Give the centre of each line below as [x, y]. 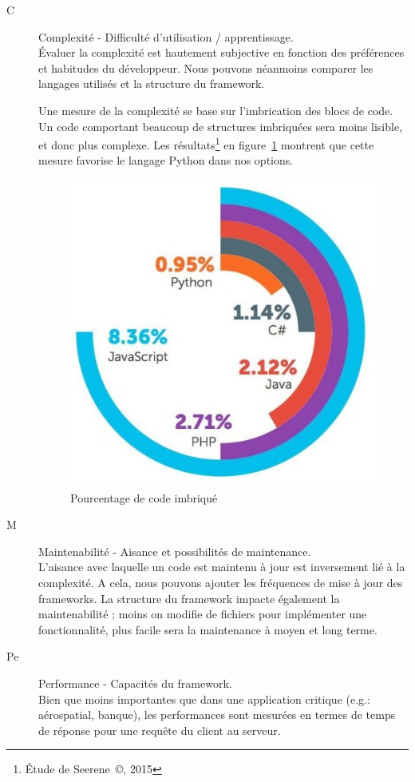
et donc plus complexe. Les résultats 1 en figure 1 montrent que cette [206, 143]
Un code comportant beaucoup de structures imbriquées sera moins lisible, [221, 126]
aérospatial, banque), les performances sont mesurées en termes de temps [217, 715]
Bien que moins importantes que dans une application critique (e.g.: [204, 699]
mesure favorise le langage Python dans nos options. [166, 160]
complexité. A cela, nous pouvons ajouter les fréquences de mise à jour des [221, 582]
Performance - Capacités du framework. [135, 683]
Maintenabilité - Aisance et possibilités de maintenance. [175, 551]
